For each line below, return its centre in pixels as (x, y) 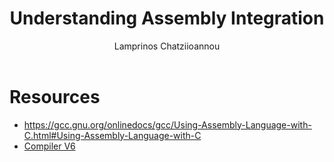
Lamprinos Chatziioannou (167, 46)
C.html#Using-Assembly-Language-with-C (112, 135)
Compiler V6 (49, 146)
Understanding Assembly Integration (167, 18)
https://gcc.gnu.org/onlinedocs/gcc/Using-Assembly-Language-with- (167, 124)
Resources (55, 96)
